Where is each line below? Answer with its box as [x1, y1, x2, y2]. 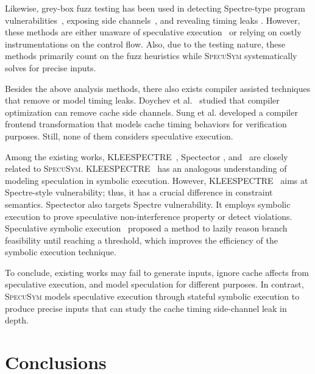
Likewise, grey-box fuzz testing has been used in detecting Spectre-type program [5, 2, 305, 14]
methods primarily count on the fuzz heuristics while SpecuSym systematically [5, 49, 297, 62]
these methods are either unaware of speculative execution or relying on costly [5, 26, 302, 38]
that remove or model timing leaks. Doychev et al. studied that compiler [5, 94, 280, 107]
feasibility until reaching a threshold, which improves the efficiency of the [5, 233, 278, 246]
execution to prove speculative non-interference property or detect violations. [5, 210, 292, 222]
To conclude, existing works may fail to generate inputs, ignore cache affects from [5, 266, 309, 278]
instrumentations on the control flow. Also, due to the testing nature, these [5, 37, 286, 50]
